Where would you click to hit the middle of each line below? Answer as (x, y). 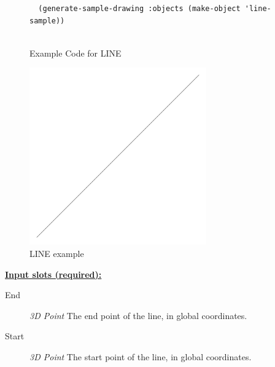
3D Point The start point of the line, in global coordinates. (141, 356)
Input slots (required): (53, 274)
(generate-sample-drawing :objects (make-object (139, 9)
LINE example (57, 253)
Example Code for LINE (76, 53)
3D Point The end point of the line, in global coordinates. (138, 315)
